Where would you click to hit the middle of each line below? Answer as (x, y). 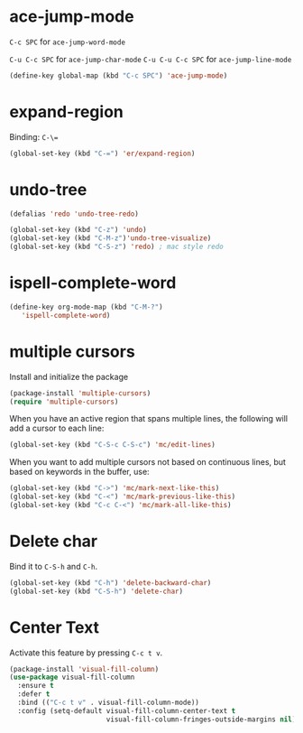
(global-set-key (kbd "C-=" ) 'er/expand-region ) (102, 153)
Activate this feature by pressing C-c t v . (86, 653)
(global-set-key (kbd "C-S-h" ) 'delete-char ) (96, 591)
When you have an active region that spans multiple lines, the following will (149, 419)
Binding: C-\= (34, 136)
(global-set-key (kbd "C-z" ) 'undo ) (78, 230)
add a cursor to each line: (57, 428)
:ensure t (36, 686)
